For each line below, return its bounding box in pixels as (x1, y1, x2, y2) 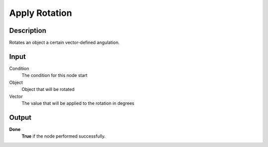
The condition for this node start (21, 73, 88, 78)
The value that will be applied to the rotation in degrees (21, 100, 134, 106)
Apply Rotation (9, 7, 72, 18)
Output (9, 113, 32, 122)
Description (9, 26, 47, 35)
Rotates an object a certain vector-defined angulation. (9, 40, 120, 46)
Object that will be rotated (21, 86, 74, 92)
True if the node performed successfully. (21, 133, 106, 139)
